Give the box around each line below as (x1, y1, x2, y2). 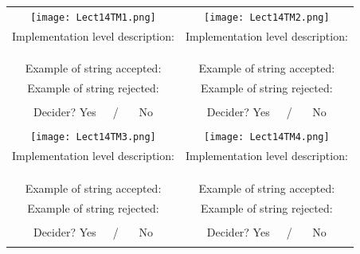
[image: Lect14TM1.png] (30, 11, 156, 23)
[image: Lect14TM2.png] (204, 11, 330, 23)
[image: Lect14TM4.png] (204, 131, 330, 143)
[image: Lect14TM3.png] (30, 131, 156, 143)
